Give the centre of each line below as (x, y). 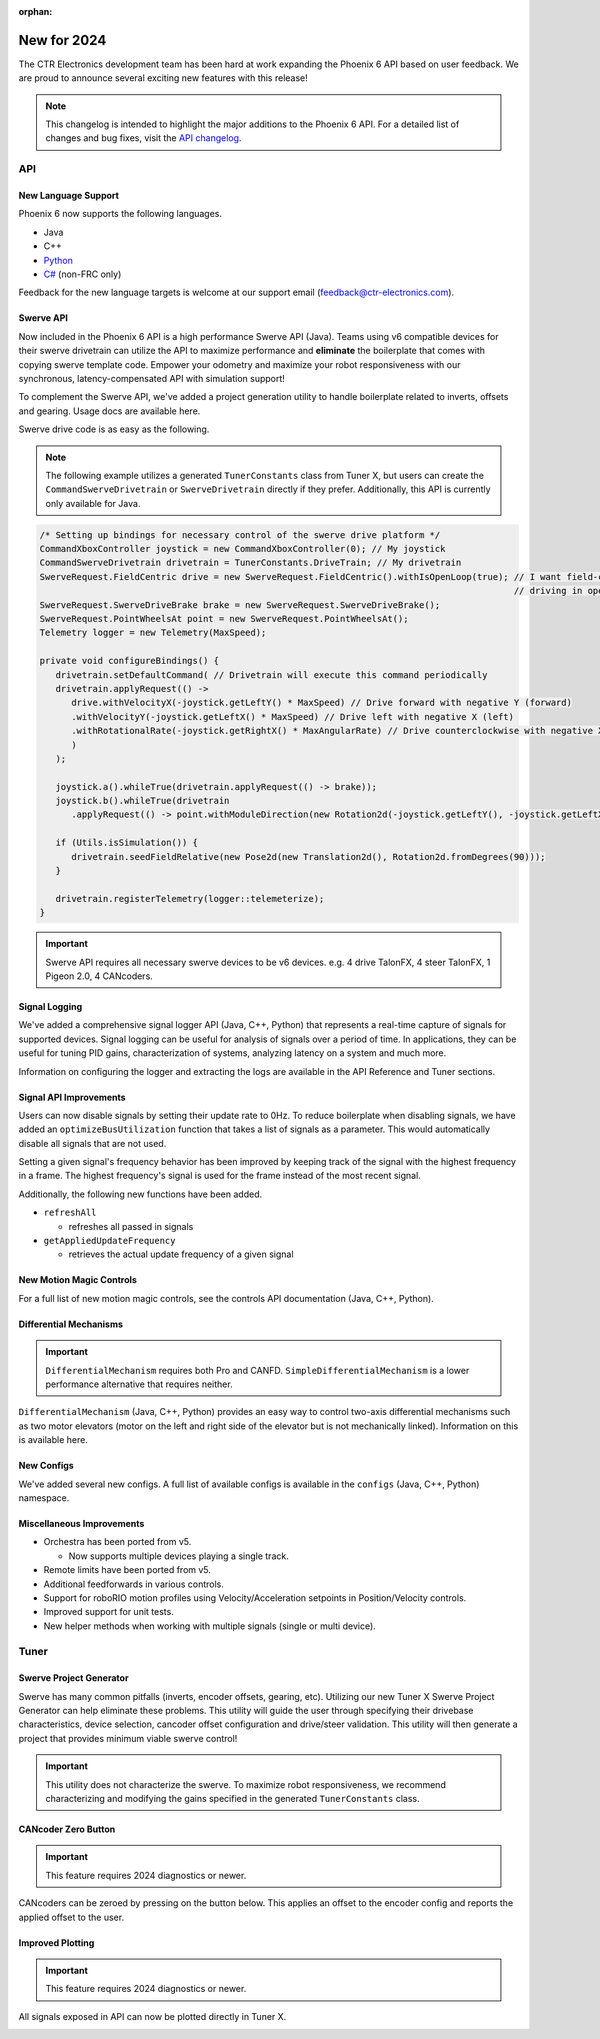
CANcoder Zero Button (67, 1829)
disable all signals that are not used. (92, 1143)
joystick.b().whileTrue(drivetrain (142, 801)
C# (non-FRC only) (82, 274)
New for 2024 (62, 40)
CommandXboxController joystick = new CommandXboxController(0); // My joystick (242, 549)
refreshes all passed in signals (131, 1226)
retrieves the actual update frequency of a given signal (181, 1254)
